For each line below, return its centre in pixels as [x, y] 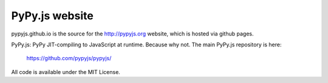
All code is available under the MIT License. [66, 72]
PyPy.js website [52, 16]
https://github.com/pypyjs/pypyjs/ [69, 58]
